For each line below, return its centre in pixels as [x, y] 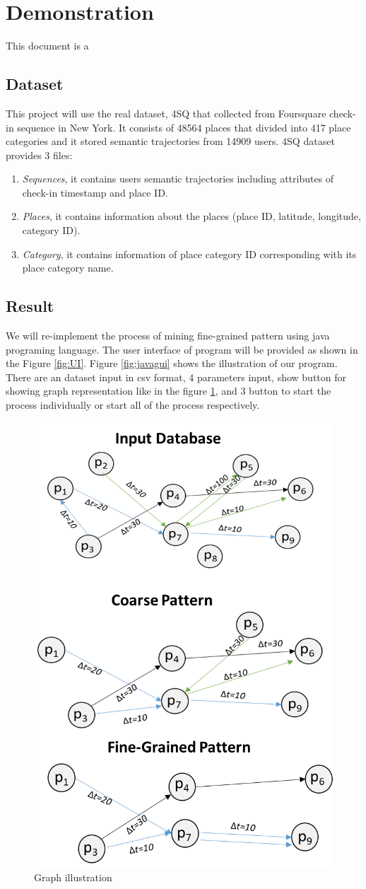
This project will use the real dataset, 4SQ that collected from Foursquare [166, 113]
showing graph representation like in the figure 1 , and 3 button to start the [169, 391]
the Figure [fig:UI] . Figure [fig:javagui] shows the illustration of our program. [172, 363]
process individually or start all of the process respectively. [133, 405]
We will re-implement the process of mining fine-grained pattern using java [168, 336]
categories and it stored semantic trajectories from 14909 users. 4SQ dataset [170, 141]
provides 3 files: [39, 155]
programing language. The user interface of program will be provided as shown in [182, 349]
